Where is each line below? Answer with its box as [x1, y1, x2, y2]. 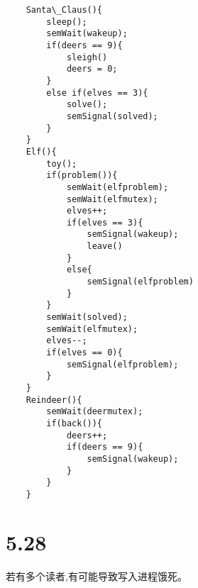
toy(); [46, 158, 77, 169]
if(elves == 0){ [46, 348, 123, 358]
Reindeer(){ [26, 394, 82, 405]
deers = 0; [66, 64, 118, 74]
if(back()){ [46, 418, 103, 428]
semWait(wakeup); [46, 28, 128, 39]
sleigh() [66, 52, 108, 62]
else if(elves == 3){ [46, 87, 148, 98]
